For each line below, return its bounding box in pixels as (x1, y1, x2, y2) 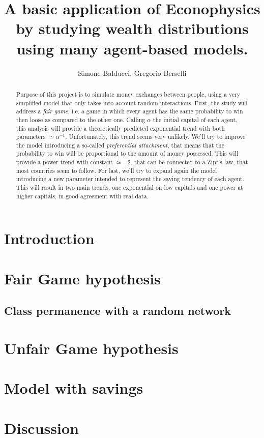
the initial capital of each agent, (153, 115, 238, 124)
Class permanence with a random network (4, 303, 231, 318)
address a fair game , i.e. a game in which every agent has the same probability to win (16, 107, 243, 115)
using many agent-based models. (16, 38, 248, 59)
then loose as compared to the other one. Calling (16, 115, 145, 124)
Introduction (4, 228, 95, 249)
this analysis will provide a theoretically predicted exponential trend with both (16, 124, 225, 132)
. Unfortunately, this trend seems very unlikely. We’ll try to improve (65, 132, 246, 141)
